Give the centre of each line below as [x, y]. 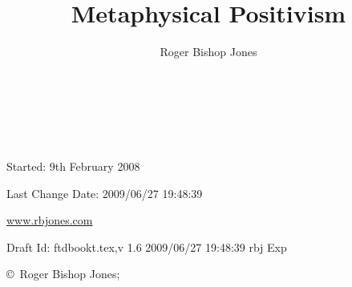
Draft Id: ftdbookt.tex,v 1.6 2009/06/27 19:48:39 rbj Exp [147, 247]
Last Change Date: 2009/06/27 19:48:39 [105, 193]
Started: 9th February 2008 [73, 166]
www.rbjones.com [50, 220]
